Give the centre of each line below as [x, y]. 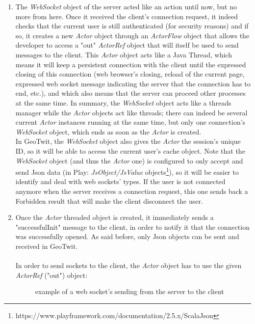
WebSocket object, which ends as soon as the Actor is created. [108, 131]
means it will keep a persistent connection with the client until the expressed [131, 64]
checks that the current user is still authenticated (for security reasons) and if [132, 26]
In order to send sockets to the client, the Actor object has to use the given [128, 265]
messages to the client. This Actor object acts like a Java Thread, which [124, 54]
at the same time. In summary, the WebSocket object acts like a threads [123, 102]
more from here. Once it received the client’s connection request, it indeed [127, 16]
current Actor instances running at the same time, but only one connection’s [130, 122]
